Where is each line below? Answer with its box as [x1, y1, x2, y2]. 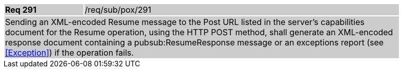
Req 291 [5, 5, 37, 15]
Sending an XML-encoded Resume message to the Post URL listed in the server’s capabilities [5, 17, 365, 27]
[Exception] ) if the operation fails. [5, 47, 134, 58]
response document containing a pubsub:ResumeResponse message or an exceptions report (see [5, 37, 384, 47]
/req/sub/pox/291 [84, 5, 152, 15]
